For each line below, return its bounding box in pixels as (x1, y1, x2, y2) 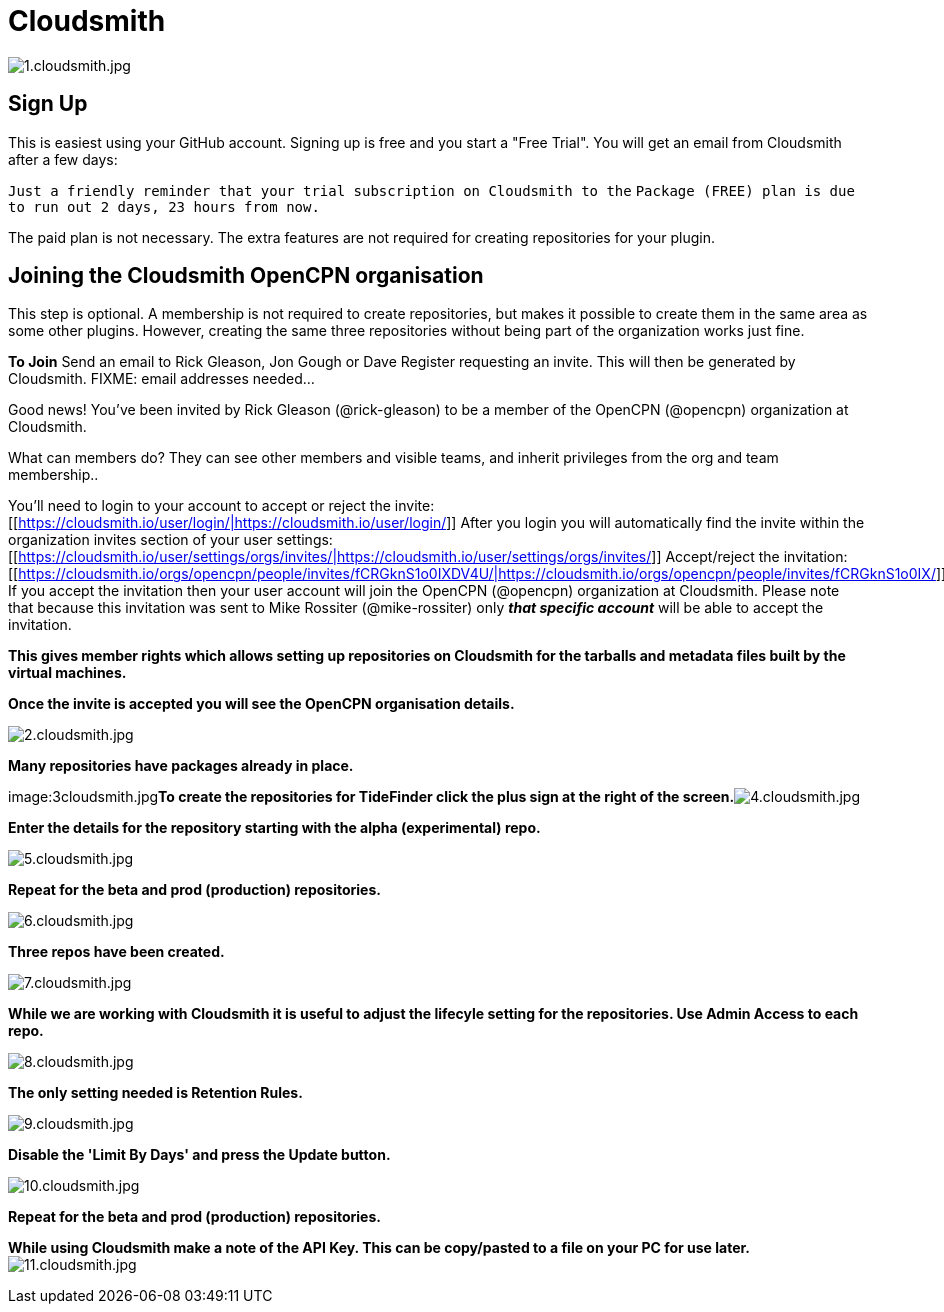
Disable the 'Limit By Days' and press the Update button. (8, 1146, 391, 1164)
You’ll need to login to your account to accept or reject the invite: (8, 497, 435, 515)
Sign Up (8, 91, 88, 117)
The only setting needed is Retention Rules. (8, 1084, 303, 1102)
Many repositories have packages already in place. (8, 757, 354, 775)
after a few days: (8, 150, 118, 168)
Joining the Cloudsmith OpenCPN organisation (8, 263, 484, 289)
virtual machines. (8, 664, 127, 682)
